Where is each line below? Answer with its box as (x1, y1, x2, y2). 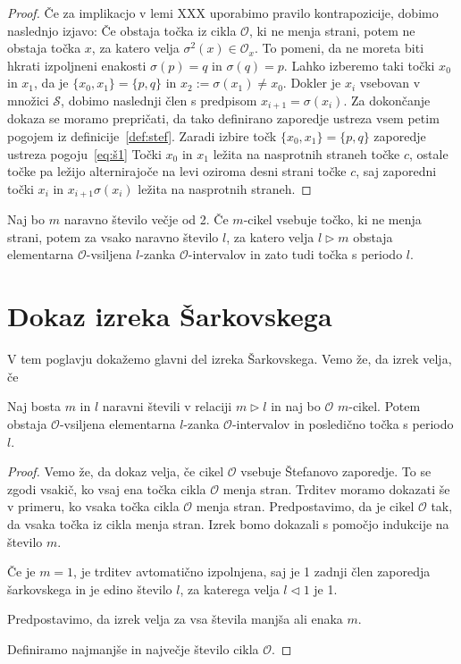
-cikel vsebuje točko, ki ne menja (243, 210, 422, 229)
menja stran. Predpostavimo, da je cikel (196, 497, 415, 516)
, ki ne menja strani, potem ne (248, 21, 415, 39)
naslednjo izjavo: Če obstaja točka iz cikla (7, 21, 237, 39)
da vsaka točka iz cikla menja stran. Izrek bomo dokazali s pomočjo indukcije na (7, 514, 449, 533)
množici (7, 90, 49, 109)
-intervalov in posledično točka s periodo (231, 414, 454, 433)
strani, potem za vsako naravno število (7, 227, 219, 246)
